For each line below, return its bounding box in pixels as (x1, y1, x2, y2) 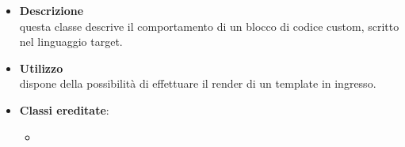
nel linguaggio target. (19, 33, 123, 50)
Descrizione (19, 2, 84, 18)
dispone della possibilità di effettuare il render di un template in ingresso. (19, 75, 376, 92)
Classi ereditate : (19, 101, 109, 118)
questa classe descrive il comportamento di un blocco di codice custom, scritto (19, 17, 399, 34)
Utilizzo (19, 59, 63, 76)
